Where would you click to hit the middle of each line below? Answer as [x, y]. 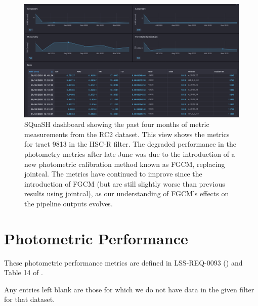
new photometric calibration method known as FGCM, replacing [125, 164]
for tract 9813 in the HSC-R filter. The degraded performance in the [130, 144]
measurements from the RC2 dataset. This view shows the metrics [127, 134]
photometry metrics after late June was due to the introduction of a [130, 154]
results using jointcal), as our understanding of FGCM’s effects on [127, 193]
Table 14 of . [24, 272]
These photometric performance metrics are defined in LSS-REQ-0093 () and [123, 262]
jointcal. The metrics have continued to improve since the [113, 174]
